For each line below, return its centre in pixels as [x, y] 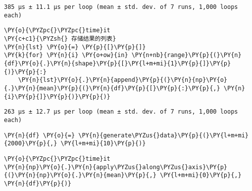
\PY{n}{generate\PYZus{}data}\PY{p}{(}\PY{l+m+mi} [163, 135]
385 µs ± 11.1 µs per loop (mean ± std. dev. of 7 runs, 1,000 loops [121, 7]
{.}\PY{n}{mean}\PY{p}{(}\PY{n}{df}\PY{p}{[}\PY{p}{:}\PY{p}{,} [112, 88]
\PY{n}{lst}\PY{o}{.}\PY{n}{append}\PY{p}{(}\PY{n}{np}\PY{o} [123, 80]
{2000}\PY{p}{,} [31, 144]
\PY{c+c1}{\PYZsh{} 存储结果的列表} [60, 38]
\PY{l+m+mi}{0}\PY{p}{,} [201, 175]
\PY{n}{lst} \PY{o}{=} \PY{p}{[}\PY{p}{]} [75, 47]
